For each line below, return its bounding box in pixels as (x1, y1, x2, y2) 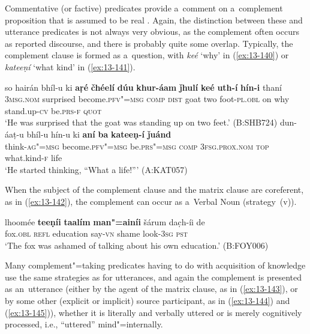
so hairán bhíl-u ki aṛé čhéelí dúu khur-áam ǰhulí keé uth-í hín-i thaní (5, 80, 282, 93)
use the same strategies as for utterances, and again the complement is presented (5, 270, 302, 283)
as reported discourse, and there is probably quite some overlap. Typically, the (5, 37, 293, 49)
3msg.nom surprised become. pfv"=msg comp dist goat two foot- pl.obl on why (5, 93, 290, 105)
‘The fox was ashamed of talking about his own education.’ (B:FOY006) (5, 238, 269, 251)
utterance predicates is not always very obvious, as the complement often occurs (5, 25, 299, 38)
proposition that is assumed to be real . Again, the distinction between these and (5, 13, 303, 26)
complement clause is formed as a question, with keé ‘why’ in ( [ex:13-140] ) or (5, 49, 289, 61)
